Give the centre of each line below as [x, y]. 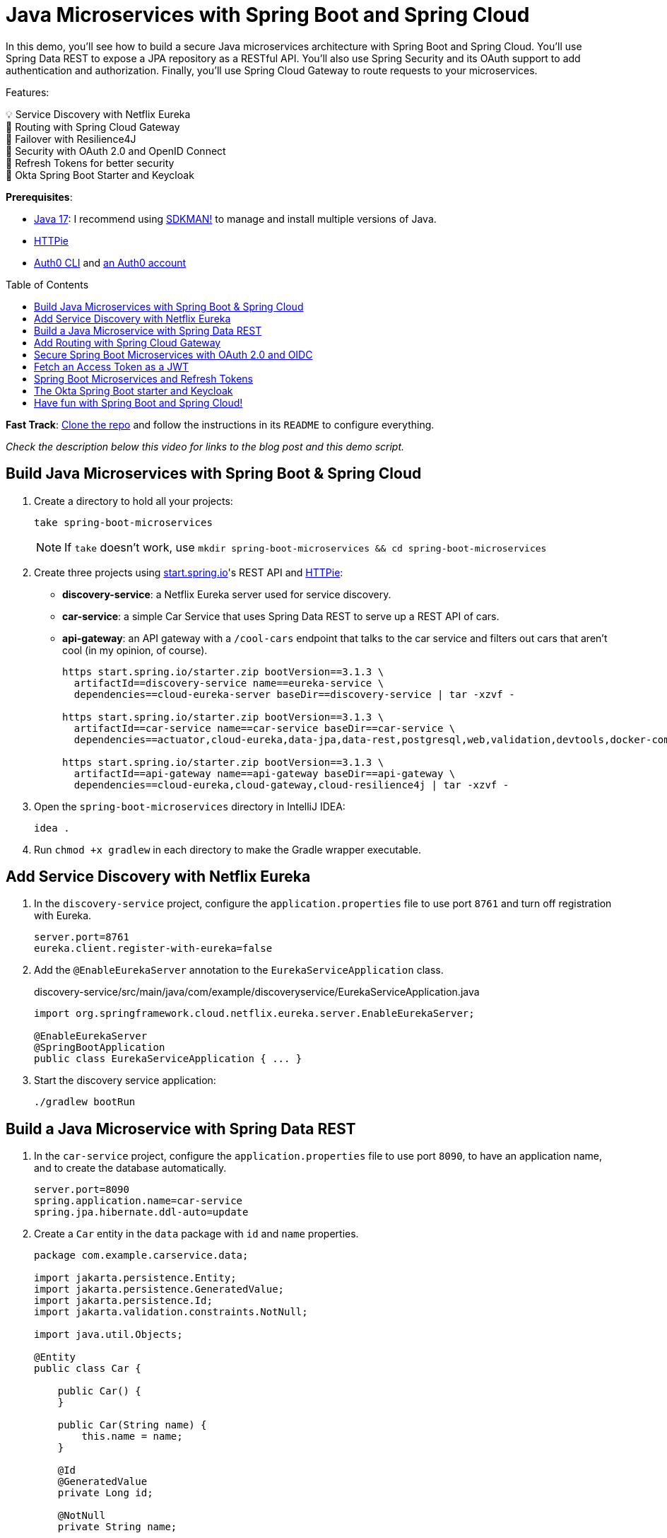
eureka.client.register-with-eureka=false [153, 949]
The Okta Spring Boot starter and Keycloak [134, 390]
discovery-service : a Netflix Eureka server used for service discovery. [227, 594]
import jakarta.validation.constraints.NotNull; [171, 1312]
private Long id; [105, 1493]
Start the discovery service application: [125, 1080]
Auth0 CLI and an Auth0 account [110, 262]
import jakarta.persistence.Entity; [135, 1278]
